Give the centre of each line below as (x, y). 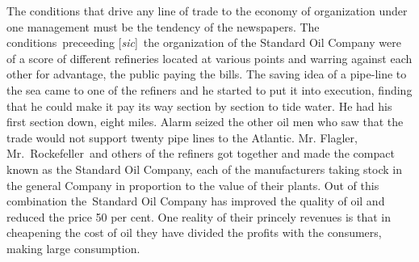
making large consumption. (73, 248)
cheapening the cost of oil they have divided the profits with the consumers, (194, 232)
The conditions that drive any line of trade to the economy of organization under (207, 11)
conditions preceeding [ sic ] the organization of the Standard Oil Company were (204, 42)
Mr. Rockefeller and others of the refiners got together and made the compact (201, 153)
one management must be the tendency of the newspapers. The (163, 26)
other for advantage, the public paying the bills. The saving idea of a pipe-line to (207, 74)
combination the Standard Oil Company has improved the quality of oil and (196, 201)
